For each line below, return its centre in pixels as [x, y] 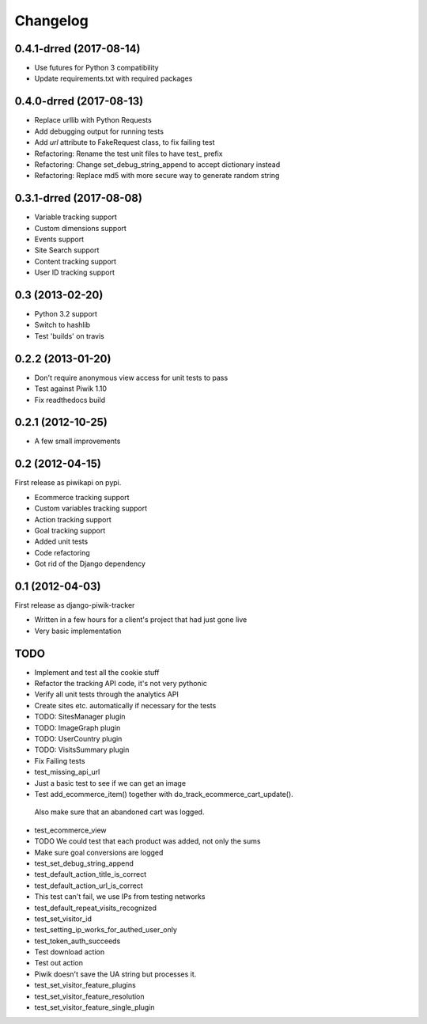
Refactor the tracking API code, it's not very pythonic [121, 684]
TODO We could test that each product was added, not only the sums [147, 841]
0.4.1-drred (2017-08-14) [77, 49]
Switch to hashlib [62, 325]
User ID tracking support [74, 272]
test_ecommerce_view [70, 830]
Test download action [70, 952]
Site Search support [67, 250]
